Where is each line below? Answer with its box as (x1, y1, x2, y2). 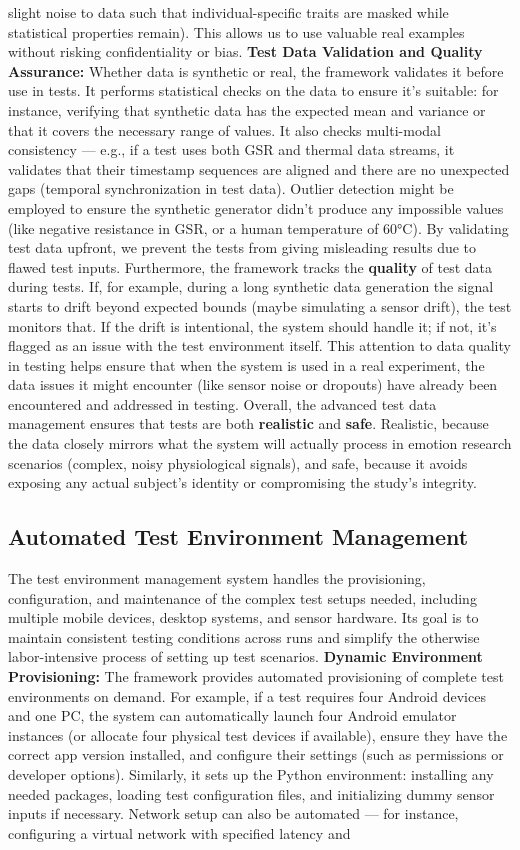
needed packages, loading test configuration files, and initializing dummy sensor (8, 783, 495, 804)
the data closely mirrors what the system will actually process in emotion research (8, 433, 512, 454)
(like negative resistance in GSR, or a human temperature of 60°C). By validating (8, 217, 509, 238)
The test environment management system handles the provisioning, (8, 568, 426, 589)
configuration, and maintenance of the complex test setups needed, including (8, 587, 477, 608)
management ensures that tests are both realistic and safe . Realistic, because (8, 413, 489, 434)
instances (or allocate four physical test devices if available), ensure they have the (8, 724, 508, 745)
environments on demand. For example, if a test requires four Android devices (8, 685, 486, 706)
